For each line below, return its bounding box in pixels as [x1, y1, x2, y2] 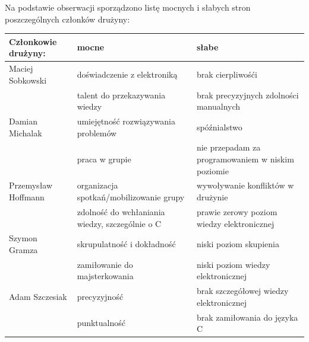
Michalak [9, 126, 42, 139]
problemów [77, 126, 117, 139]
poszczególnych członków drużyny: [5, 12, 130, 25]
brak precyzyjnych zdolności [196, 88, 299, 101]
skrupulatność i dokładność [77, 238, 176, 250]
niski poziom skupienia [196, 238, 279, 250]
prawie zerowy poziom [196, 205, 278, 218]
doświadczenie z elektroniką [77, 68, 178, 80]
